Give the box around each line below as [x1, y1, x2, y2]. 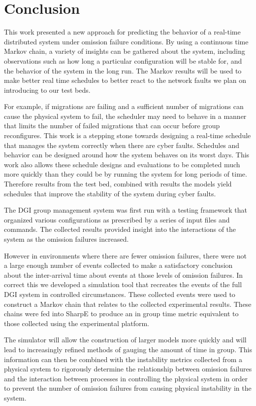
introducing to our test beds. [4, 84, 91, 95]
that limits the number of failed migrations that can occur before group [4, 120, 220, 131]
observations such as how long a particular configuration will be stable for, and [4, 55, 242, 66]
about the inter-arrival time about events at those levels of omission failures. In [4, 269, 243, 280]
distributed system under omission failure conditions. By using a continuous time [4, 36, 249, 46]
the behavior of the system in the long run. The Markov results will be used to [4, 65, 242, 75]
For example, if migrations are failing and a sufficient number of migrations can [4, 101, 244, 111]
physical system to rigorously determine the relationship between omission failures [4, 364, 252, 374]
